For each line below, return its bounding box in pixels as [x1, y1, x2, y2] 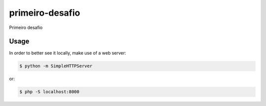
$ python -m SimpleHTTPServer [19, 63, 93, 69]
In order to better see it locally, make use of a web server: [9, 50, 127, 56]
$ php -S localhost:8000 [19, 89, 80, 95]
